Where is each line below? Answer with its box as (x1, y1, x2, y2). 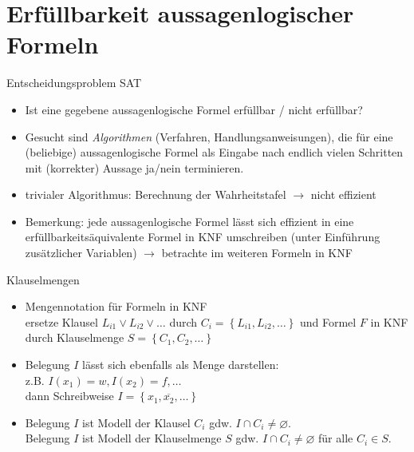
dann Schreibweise (25, 387, 114, 404)
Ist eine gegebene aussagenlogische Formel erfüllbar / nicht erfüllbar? (25, 101, 363, 117)
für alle (318, 430, 353, 446)
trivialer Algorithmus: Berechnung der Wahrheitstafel (25, 186, 286, 203)
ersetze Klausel (25, 313, 98, 330)
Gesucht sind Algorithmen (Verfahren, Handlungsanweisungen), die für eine (25, 128, 393, 145)
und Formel (299, 313, 357, 330)
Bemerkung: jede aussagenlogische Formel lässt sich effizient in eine (25, 212, 354, 229)
